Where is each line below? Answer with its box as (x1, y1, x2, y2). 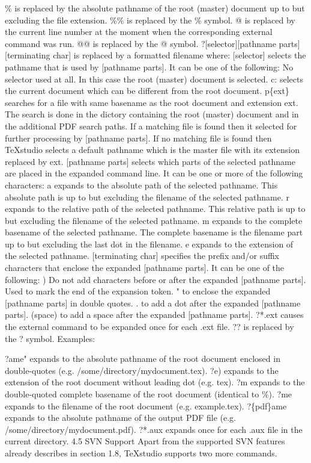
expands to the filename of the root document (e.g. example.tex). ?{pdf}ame (5, 399, 287, 412)
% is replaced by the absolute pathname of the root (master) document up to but (5, 2, 305, 14)
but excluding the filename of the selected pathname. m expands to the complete (5, 214, 303, 226)
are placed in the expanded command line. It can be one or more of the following (5, 167, 303, 179)
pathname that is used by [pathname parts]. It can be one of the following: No (5, 60, 294, 73)
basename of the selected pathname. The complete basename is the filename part (5, 226, 303, 238)
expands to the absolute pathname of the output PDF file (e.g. (5, 411, 236, 424)
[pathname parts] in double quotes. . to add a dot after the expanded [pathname (5, 296, 301, 309)
